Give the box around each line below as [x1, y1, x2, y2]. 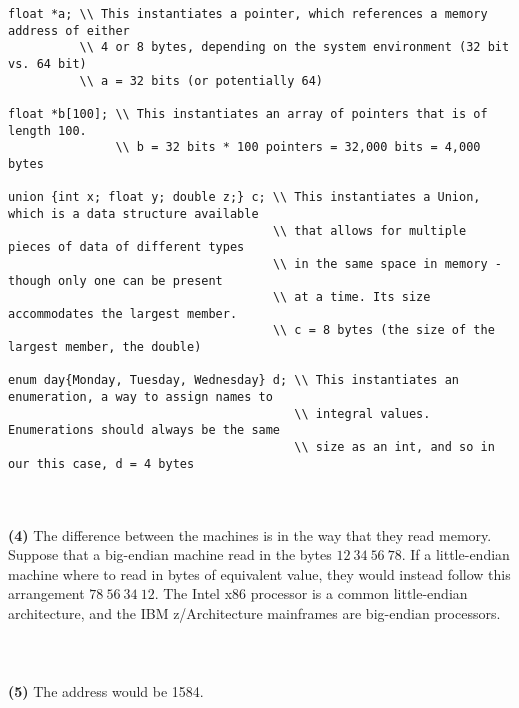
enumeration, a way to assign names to [8, 390, 273, 405]
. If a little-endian [401, 544, 510, 565]
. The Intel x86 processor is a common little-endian [154, 583, 468, 604]
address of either [8, 23, 130, 38]
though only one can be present [8, 273, 223, 288]
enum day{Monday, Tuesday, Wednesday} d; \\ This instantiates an [8, 373, 460, 388]
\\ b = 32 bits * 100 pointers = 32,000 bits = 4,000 [115, 140, 481, 155]
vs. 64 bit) [8, 56, 87, 71]
